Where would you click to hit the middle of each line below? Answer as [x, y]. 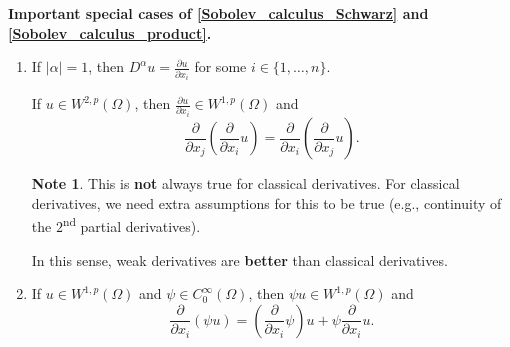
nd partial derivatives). [131, 224]
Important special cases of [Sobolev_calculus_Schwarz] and [218, 13]
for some [220, 66]
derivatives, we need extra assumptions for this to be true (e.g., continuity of [266, 202]
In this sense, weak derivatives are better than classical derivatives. [239, 259]
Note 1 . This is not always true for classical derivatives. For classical [245, 183]
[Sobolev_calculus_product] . [110, 32]
